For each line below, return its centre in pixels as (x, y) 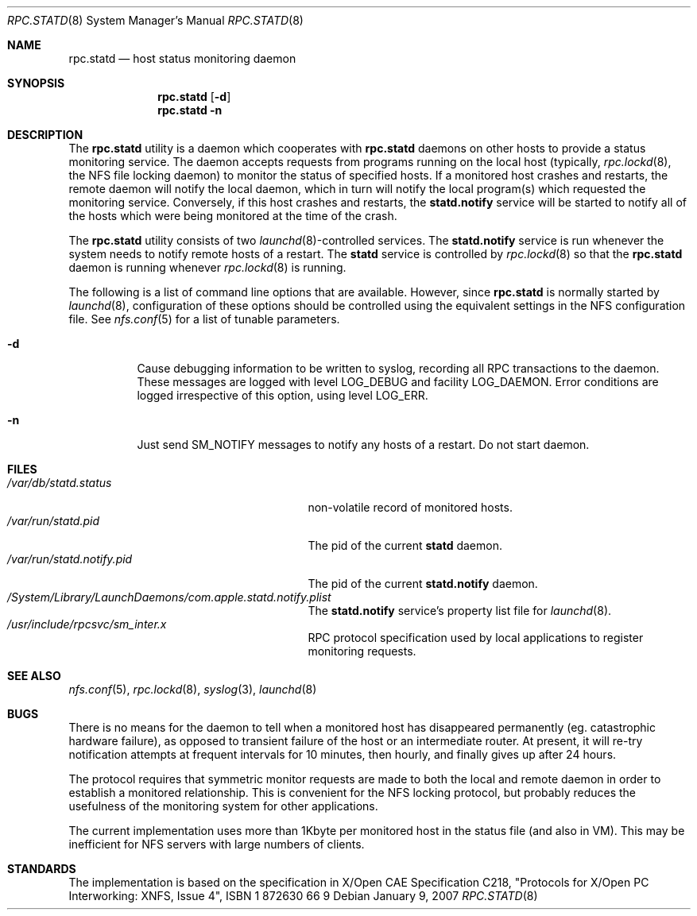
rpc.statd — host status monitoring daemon (182, 58)
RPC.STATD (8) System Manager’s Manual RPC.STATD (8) (155, 20)
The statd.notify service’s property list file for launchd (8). (460, 611)
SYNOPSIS (36, 83)
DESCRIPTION (45, 135)
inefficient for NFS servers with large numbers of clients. (217, 844)
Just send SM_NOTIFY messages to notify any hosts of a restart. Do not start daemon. (363, 444)
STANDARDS (42, 869)
